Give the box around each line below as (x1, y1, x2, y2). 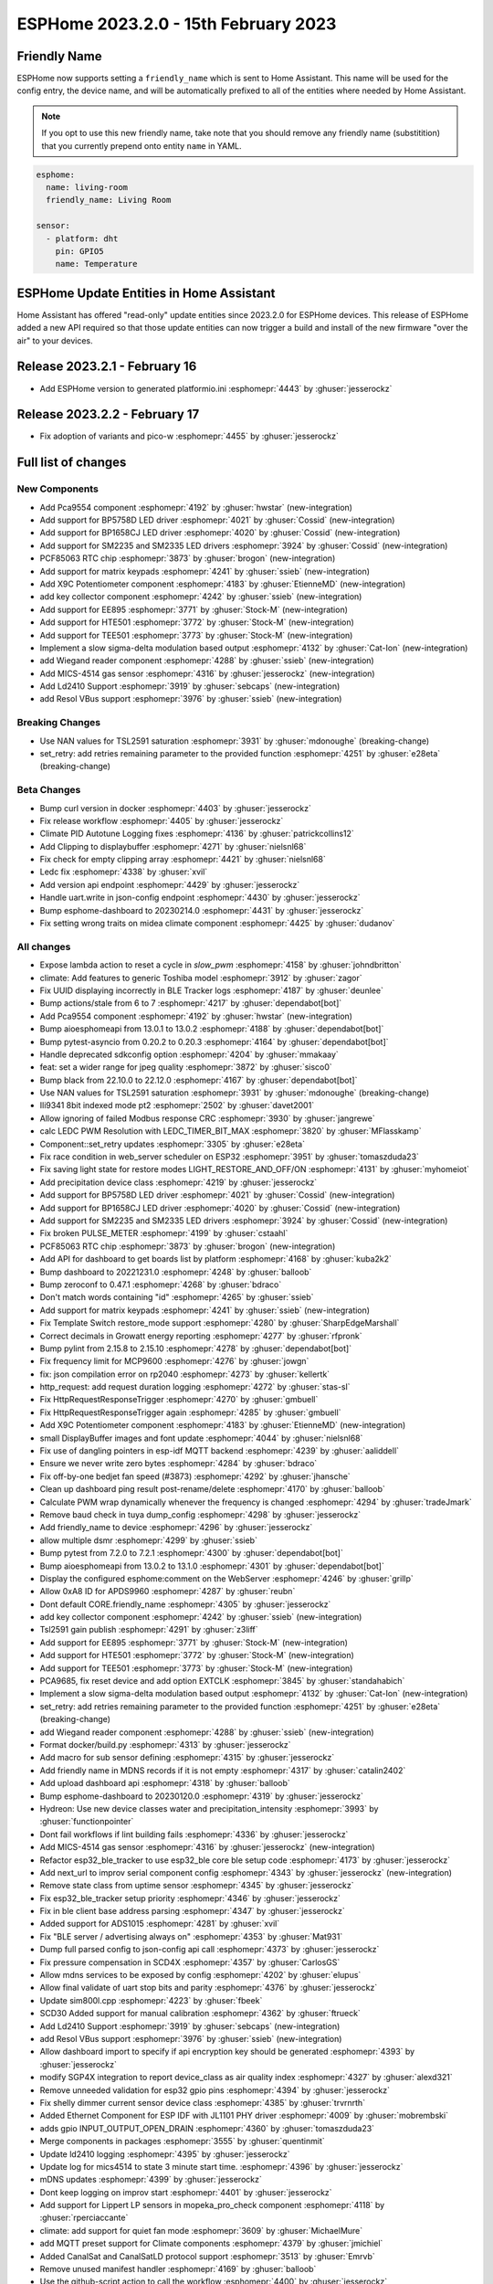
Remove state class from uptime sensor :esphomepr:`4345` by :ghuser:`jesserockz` (39, 1880, 354, 1891)
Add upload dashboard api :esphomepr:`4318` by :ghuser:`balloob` (39, 1778, 291, 1789)
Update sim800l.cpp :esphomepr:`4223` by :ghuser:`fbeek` (39, 1994, 263, 2005)
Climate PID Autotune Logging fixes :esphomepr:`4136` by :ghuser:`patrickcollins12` (39, 828, 355, 840)
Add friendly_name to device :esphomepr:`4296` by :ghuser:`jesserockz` (39, 1522, 313, 1533)
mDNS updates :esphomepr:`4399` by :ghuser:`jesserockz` (39, 2174, 262, 2185)
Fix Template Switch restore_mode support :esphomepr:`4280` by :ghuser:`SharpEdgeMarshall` (39, 1317, 400, 1328)
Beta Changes (16, 784, 81, 797)
